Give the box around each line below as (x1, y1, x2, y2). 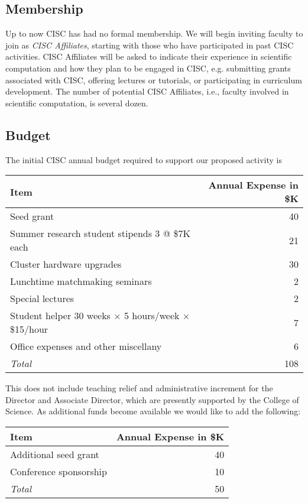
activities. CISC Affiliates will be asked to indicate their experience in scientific (5, 50, 292, 63)
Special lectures (10, 291, 74, 306)
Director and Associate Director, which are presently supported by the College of (5, 393, 299, 405)
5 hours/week (124, 309, 180, 323)
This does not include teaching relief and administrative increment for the (5, 382, 273, 394)
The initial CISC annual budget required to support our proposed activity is (5, 153, 282, 165)
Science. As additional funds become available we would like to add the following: (5, 405, 301, 417)
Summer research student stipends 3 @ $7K (10, 226, 190, 241)
